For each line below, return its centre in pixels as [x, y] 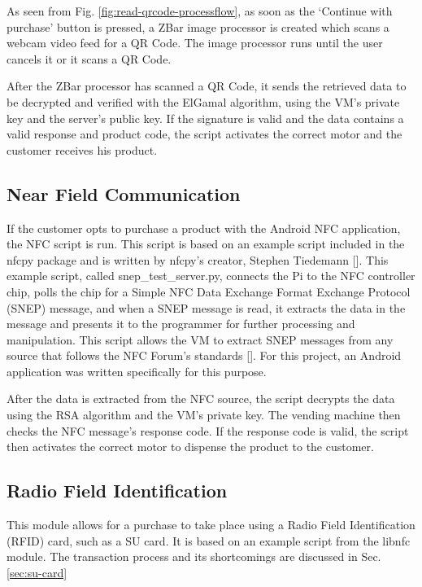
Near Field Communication [124, 193]
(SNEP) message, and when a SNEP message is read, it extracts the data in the [206, 307]
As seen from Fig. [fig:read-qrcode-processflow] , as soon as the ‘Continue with [200, 11]
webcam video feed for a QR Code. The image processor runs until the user [195, 43]
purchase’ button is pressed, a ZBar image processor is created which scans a [198, 26]
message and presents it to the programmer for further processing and [181, 324]
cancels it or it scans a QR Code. [89, 58]
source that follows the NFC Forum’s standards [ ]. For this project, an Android [204, 355]
